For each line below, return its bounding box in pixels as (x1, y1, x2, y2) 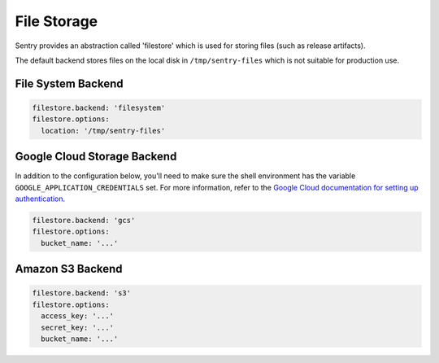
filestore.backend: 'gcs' (32, 216, 136, 225)
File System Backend (15, 77, 124, 90)
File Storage (15, 12, 98, 30)
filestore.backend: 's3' (32, 289, 132, 298)
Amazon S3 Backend (15, 262, 123, 276)
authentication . (15, 194, 66, 203)
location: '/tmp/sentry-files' (41, 126, 166, 135)
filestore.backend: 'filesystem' (32, 103, 166, 112)
